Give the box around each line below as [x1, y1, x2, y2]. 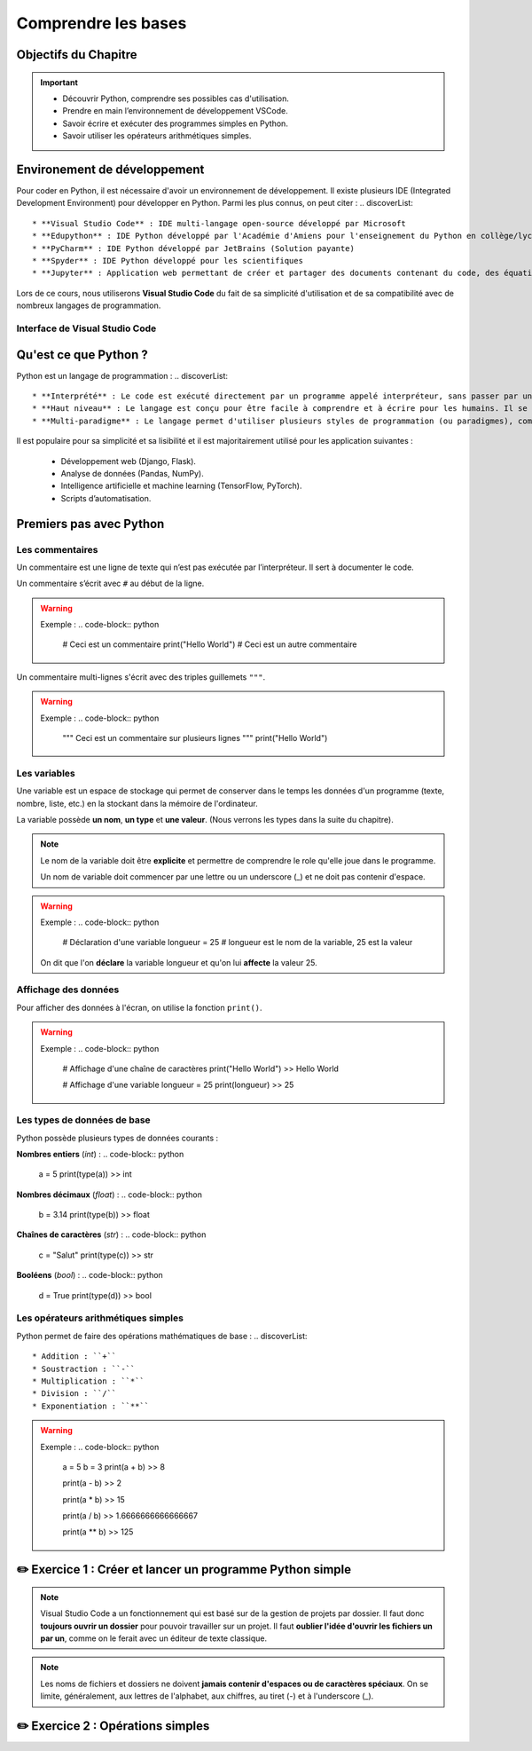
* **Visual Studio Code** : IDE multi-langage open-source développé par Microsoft [32, 218, 407, 228]
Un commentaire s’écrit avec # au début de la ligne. [16, 578, 205, 589]
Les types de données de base [16, 1114, 151, 1126]
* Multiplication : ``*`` [32, 1376, 145, 1386]
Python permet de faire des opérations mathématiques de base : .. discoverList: [16, 1330, 308, 1341]
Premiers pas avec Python [16, 516, 165, 532]
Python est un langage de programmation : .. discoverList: [16, 370, 229, 381]
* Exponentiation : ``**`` [32, 1400, 150, 1411]
